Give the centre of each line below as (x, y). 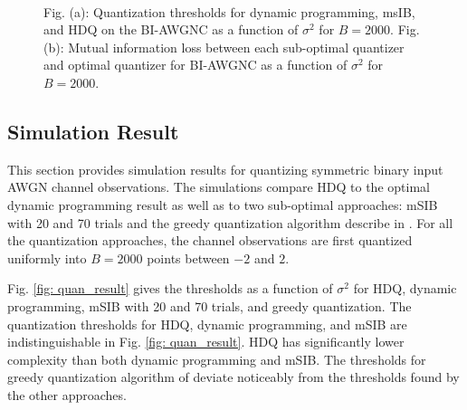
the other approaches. (67, 394)
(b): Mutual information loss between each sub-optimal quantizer (224, 47)
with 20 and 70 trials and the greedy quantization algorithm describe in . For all (230, 222)
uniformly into (47, 257)
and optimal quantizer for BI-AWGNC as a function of (195, 65)
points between (188, 257)
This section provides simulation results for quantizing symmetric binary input (225, 169)
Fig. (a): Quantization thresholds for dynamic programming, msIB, (229, 11)
